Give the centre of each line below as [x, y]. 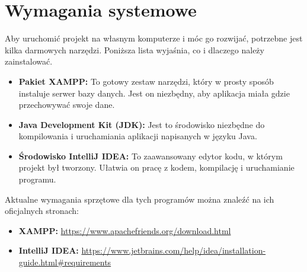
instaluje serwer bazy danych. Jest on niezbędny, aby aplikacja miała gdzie [154, 93]
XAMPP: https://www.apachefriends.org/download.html [125, 230]
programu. [37, 179]
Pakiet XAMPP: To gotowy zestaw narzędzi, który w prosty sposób [146, 81]
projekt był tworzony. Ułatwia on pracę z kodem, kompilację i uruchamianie [156, 167]
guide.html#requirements [65, 262]
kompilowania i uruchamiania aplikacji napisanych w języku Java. [138, 136]
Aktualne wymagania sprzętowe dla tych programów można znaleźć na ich [140, 199]
